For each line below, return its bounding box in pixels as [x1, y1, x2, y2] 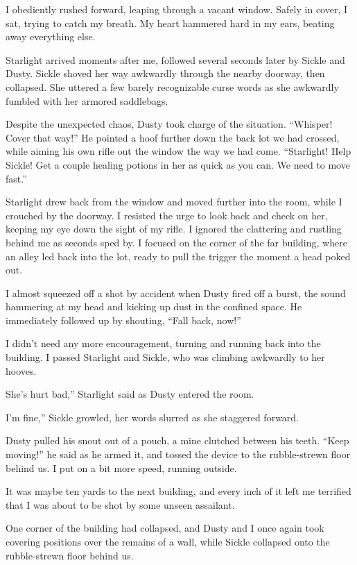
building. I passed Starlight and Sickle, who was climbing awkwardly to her [6, 350, 325, 364]
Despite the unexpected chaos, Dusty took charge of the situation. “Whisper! [6, 117, 333, 131]
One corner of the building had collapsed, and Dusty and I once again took [6, 521, 324, 535]
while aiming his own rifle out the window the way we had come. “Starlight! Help [6, 144, 351, 158]
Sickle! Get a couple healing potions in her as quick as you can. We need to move [6, 157, 350, 171]
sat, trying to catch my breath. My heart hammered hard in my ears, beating [6, 15, 335, 30]
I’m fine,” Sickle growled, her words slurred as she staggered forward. [6, 410, 299, 424]
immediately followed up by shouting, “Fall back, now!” [6, 312, 241, 327]
